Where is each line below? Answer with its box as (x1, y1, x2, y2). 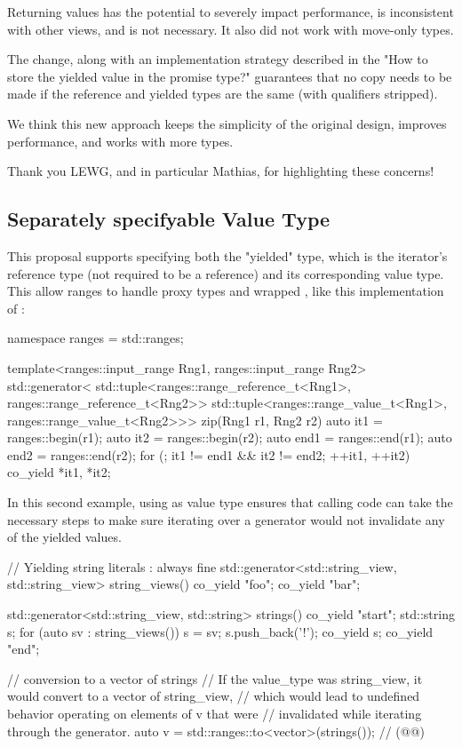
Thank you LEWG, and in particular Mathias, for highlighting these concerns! (7, 162, 434, 180)
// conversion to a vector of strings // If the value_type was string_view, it (7, 669, 423, 687)
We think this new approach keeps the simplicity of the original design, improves (7, 114, 447, 132)
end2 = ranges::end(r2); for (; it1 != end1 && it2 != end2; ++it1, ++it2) (7, 445, 410, 464)
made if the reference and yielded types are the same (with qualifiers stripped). (7, 84, 438, 103)
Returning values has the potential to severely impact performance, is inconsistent (7, 3, 454, 20)
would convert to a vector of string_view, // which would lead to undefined (7, 687, 420, 705)
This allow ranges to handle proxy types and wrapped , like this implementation (7, 282, 444, 300)
